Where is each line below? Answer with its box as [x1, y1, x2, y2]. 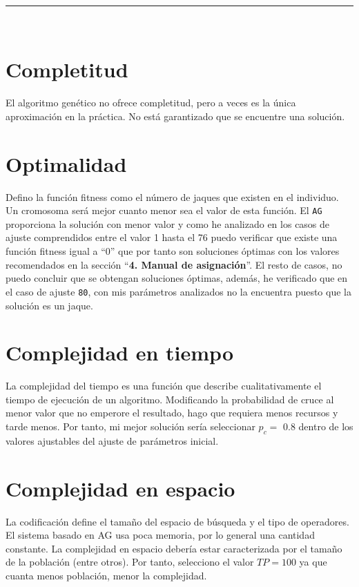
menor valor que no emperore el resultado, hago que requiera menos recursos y [6, 405, 338, 420]
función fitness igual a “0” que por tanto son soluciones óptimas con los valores [6, 244, 340, 258]
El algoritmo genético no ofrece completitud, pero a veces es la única [6, 95, 296, 110]
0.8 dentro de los [283, 419, 353, 433]
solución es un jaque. [6, 298, 93, 312]
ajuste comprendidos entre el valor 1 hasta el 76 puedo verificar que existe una [6, 230, 338, 244]
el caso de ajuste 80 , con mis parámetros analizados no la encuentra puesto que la [6, 284, 351, 298]
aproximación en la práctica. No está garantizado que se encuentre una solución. [6, 108, 345, 123]
